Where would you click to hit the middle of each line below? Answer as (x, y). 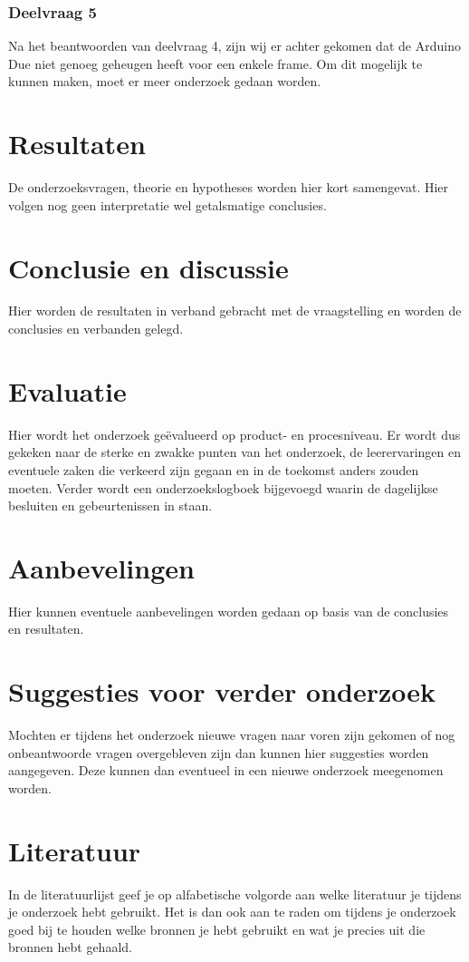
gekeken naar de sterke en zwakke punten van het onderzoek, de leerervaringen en (234, 452)
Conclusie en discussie (148, 267)
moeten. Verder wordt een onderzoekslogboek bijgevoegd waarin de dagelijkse (223, 487)
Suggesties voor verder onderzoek (222, 691)
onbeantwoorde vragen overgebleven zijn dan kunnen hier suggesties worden (219, 752)
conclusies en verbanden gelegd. (96, 329)
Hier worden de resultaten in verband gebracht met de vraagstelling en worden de (235, 311)
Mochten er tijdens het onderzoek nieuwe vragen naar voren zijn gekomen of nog (232, 735)
